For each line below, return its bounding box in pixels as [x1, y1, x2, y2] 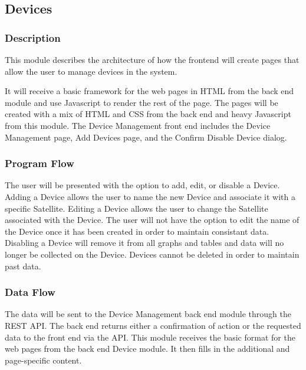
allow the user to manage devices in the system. [5, 65, 177, 77]
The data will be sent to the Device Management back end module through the [5, 308, 292, 320]
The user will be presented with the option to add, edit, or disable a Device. [5, 179, 280, 191]
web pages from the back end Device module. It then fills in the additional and [5, 342, 290, 355]
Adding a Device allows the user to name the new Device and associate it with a [5, 190, 295, 202]
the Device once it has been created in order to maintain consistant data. [5, 225, 269, 237]
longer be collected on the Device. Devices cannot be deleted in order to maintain [5, 248, 300, 260]
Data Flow [5, 285, 55, 299]
